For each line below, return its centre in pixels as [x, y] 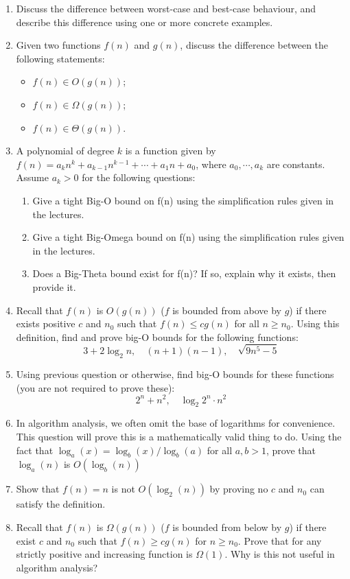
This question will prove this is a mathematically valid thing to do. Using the [179, 436]
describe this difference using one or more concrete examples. [144, 22]
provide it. [54, 286]
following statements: [60, 58]
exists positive [46, 323]
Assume [32, 177]
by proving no [239, 489]
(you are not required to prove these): [95, 387]
